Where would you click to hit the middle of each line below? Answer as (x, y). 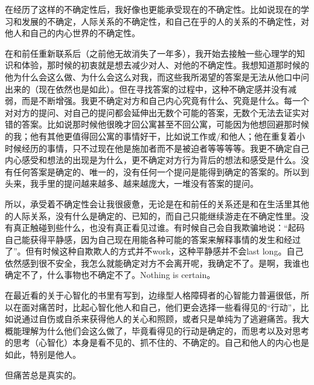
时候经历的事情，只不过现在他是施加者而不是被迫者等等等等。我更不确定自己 (157, 148)
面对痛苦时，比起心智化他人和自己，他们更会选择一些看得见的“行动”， (161, 307)
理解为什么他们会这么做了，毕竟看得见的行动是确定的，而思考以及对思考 (165, 330)
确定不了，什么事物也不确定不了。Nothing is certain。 (110, 275)
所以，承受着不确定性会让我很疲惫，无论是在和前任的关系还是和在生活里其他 (157, 203)
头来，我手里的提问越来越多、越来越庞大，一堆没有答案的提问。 (132, 183)
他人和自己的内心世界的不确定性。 (72, 33)
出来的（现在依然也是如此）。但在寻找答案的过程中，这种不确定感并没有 (146, 89)
